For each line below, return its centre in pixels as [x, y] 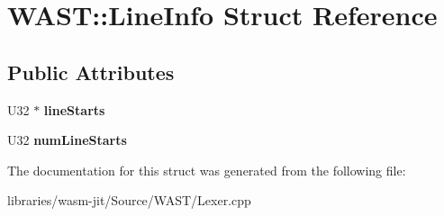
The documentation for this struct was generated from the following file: [207, 170]
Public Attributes [91, 72]
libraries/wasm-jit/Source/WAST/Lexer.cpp [129, 200]
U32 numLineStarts [67, 140]
